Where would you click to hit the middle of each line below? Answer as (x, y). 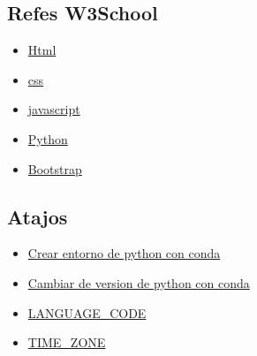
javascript (54, 109)
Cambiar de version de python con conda (139, 282)
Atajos (38, 216)
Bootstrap (55, 168)
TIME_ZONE (67, 342)
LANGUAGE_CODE (87, 312)
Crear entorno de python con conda (124, 253)
